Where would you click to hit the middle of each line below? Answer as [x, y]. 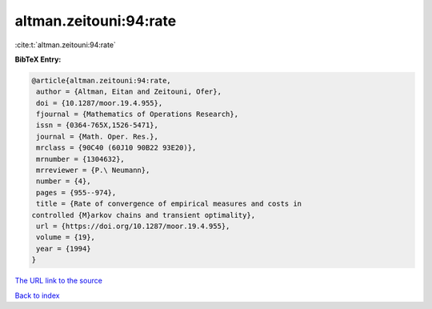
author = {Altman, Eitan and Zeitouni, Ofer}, [129, 92]
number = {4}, [64, 181]
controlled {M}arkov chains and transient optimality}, [144, 215]
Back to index [37, 295]
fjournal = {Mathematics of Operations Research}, [138, 114]
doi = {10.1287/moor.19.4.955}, [100, 103]
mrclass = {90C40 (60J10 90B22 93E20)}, [116, 148]
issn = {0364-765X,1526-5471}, [98, 125]
